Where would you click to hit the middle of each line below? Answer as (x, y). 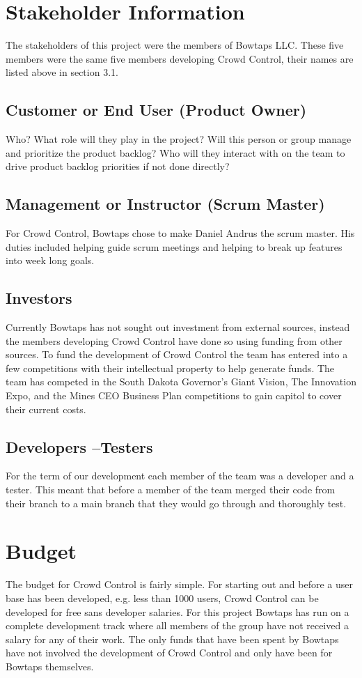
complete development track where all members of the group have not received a (177, 625)
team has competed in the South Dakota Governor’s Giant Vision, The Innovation (181, 382)
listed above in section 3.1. (62, 72)
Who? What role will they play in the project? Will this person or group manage (179, 139)
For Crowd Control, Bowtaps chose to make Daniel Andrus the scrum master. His (180, 233)
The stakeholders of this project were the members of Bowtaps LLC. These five (175, 45)
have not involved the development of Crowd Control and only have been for (169, 653)
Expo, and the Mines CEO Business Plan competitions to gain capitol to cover (174, 395)
